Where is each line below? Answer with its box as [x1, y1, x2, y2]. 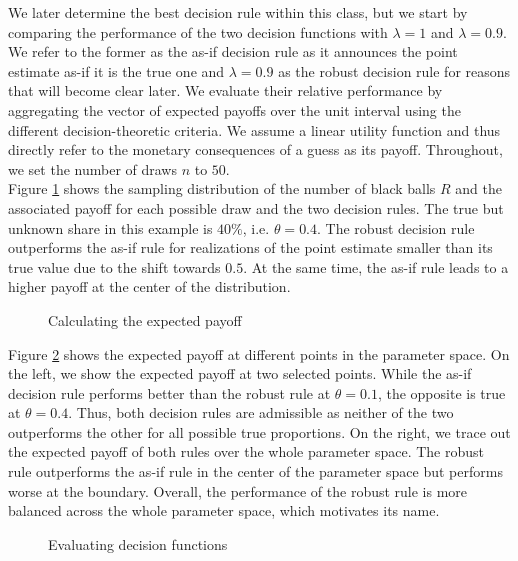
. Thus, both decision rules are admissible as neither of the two [68, 402, 454, 423]
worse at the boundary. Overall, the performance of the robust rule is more [8, 480, 468, 501]
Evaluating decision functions [48, 533, 228, 554]
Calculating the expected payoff [48, 309, 242, 330]
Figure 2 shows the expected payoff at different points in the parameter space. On [8, 343, 510, 364]
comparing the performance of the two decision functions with [8, 21, 388, 42]
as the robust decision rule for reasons [278, 60, 511, 81]
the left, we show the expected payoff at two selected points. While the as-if [8, 363, 472, 384]
